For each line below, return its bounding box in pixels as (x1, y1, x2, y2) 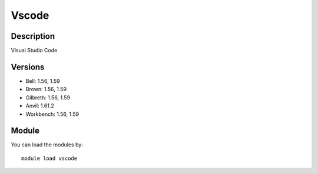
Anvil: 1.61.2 (25, 102, 54, 109)
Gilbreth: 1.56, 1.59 (25, 94, 71, 101)
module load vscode (21, 155, 78, 162)
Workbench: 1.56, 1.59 (25, 111, 79, 118)
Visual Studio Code (11, 47, 58, 54)
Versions (11, 62, 45, 72)
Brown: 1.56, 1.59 (25, 86, 67, 93)
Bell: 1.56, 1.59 (25, 77, 60, 85)
